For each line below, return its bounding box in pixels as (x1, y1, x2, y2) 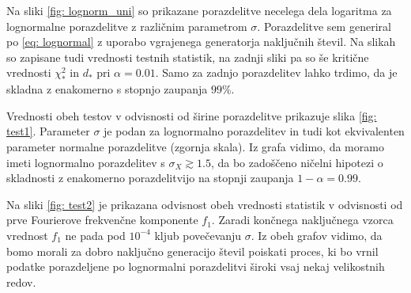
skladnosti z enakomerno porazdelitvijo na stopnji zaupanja (6, 169, 294, 186)
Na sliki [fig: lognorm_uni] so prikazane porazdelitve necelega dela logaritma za (6, 2, 392, 18)
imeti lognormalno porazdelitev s (6, 154, 165, 170)
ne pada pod (65, 226, 126, 243)
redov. (6, 273, 36, 290)
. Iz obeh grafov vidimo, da (251, 226, 383, 243)
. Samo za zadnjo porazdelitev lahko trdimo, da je (155, 64, 398, 81)
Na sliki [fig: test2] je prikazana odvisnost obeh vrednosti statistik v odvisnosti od (6, 196, 403, 212)
